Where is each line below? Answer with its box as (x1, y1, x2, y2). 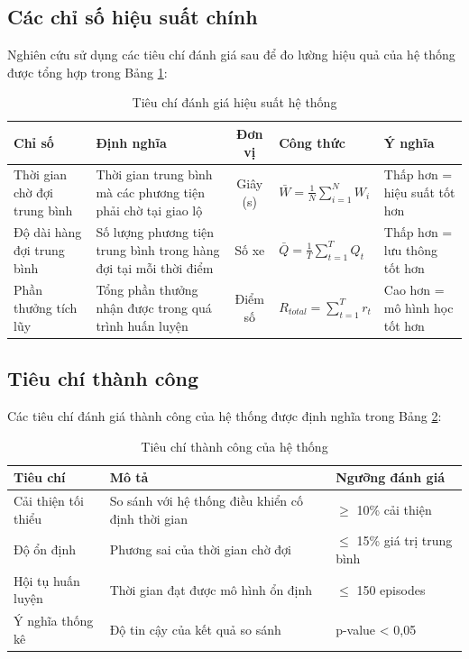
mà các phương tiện (96, 183, 205, 202)
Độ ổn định (14, 540, 77, 559)
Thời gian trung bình (96, 165, 213, 184)
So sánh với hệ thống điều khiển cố (109, 491, 304, 509)
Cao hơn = (383, 280, 445, 299)
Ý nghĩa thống (14, 611, 94, 630)
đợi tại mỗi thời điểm (96, 258, 214, 277)
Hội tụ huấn (14, 571, 80, 590)
